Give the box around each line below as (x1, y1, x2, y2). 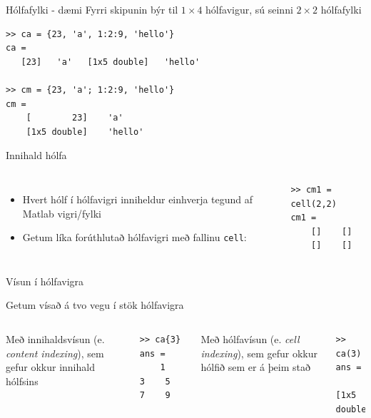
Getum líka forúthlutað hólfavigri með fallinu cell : (22, 230, 247, 245)
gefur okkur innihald (6, 360, 95, 374)
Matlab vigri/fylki (22, 205, 101, 220)
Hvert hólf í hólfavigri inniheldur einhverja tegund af (22, 191, 253, 206)
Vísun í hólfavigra (6, 273, 84, 288)
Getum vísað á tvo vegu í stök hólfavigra (6, 297, 184, 312)
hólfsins (6, 373, 39, 388)
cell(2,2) (290, 198, 337, 209)
